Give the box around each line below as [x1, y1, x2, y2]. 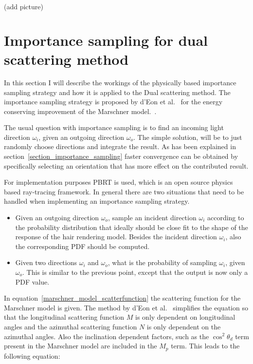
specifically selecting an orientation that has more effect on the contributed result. [4, 160, 249, 171]
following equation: [4, 350, 60, 361]
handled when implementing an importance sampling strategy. [4, 196, 190, 206]
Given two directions [15, 257, 77, 268]
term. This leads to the [171, 341, 240, 351]
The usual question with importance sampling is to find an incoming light [4, 122, 224, 133]
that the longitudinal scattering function [4, 312, 125, 322]
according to [207, 212, 244, 223]
